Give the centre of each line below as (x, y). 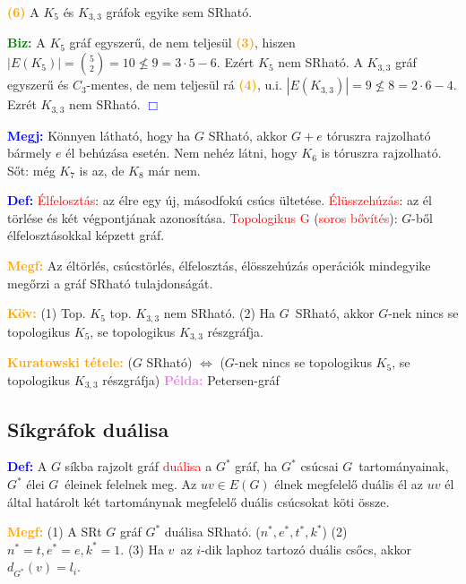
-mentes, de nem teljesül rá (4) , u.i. (184, 85)
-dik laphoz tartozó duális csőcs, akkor (306, 549)
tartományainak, (404, 466)
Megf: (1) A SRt (55, 532)
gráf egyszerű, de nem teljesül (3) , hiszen (182, 43)
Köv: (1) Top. (47, 313)
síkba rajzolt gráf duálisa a (138, 466)
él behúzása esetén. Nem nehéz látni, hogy (181, 153)
